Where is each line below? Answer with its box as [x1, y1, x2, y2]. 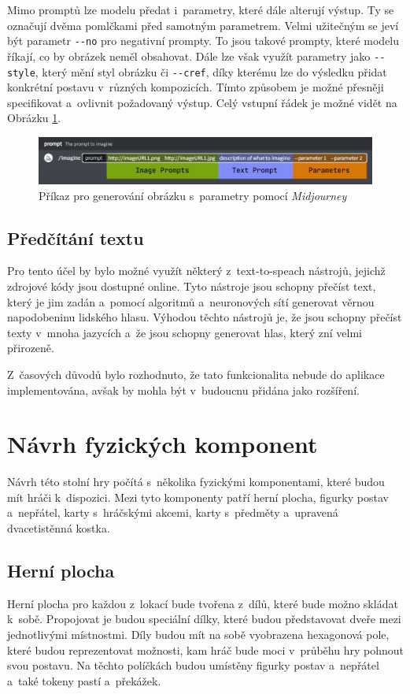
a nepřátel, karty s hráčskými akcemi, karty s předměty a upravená [7, 504, 338, 521]
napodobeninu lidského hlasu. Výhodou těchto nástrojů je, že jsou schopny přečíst [7, 309, 402, 325]
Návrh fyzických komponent [7, 428, 318, 460]
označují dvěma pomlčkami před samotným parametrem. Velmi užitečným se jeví [7, 17, 399, 33]
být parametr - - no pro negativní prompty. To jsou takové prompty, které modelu [7, 32, 400, 49]
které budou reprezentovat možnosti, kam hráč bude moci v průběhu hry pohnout [7, 641, 404, 658]
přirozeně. [7, 340, 54, 356]
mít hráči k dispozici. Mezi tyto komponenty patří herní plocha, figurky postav [7, 488, 389, 505]
